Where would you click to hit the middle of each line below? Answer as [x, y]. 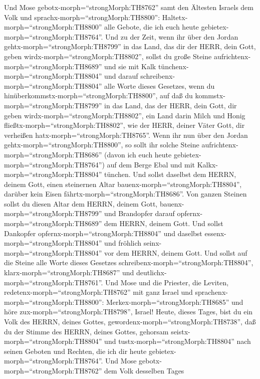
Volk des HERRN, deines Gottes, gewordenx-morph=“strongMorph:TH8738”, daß [130, 321]
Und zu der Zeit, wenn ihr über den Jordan [172, 36]
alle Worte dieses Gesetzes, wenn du [160, 85]
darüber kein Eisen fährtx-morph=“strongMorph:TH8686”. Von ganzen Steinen [125, 194]
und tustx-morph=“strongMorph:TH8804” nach [178, 341]
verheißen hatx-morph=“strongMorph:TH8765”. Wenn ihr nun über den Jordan [126, 135]
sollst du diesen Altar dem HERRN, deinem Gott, [81, 203]
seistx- [181, 331]
